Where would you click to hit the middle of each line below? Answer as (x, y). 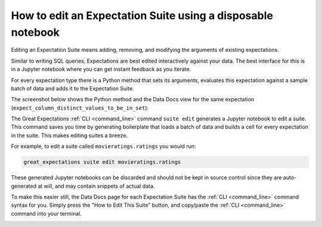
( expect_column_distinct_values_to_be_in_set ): (80, 108)
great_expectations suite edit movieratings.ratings (102, 162)
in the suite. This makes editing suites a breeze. (69, 135)
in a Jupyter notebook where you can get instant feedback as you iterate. (101, 69)
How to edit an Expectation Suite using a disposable (142, 15)
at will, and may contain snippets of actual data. (96, 186)
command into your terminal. (46, 213)
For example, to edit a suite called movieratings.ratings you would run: (103, 147)
